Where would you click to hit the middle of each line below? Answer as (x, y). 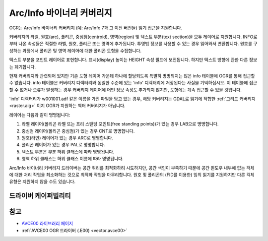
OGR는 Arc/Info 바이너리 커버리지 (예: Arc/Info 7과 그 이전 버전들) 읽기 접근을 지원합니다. (96, 28)
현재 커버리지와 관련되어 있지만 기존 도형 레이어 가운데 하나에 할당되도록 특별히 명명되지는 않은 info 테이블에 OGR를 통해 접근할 (132, 76)
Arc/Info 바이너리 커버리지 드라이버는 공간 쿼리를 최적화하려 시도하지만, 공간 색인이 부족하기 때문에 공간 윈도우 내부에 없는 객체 (132, 168)
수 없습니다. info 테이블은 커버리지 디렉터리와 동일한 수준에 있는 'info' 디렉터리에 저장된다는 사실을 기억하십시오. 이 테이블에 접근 (133, 83)
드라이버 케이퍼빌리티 (40, 196)
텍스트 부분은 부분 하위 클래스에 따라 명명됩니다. (68, 152)
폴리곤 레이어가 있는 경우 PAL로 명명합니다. (63, 145)
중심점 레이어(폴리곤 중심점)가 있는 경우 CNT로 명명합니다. (78, 131)
